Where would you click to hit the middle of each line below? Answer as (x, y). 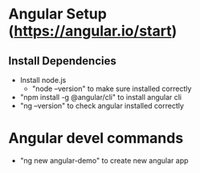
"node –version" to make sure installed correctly (112, 89)
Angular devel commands (96, 138)
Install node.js (43, 80)
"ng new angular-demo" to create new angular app (104, 160)
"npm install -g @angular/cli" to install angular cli (101, 97)
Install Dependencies (62, 61)
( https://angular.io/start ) (93, 31)
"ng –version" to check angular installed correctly (102, 106)
